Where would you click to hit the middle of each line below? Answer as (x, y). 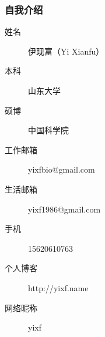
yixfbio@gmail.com (62, 169)
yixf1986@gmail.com (64, 209)
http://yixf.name (58, 287)
